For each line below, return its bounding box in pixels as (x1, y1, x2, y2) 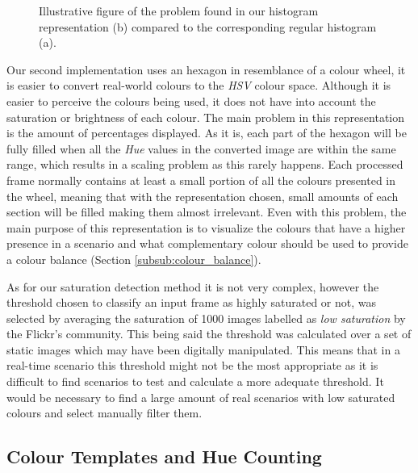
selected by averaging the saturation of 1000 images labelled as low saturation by (6, 309, 406, 326)
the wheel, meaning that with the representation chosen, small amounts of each (6, 187, 399, 204)
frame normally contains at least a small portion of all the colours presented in (6, 171, 396, 188)
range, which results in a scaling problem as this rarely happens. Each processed (6, 156, 403, 173)
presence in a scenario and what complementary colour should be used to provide (6, 235, 408, 252)
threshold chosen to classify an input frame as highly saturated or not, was (6, 294, 377, 311)
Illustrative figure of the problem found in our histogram (39, 2, 319, 19)
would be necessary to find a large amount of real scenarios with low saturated (6, 388, 395, 405)
